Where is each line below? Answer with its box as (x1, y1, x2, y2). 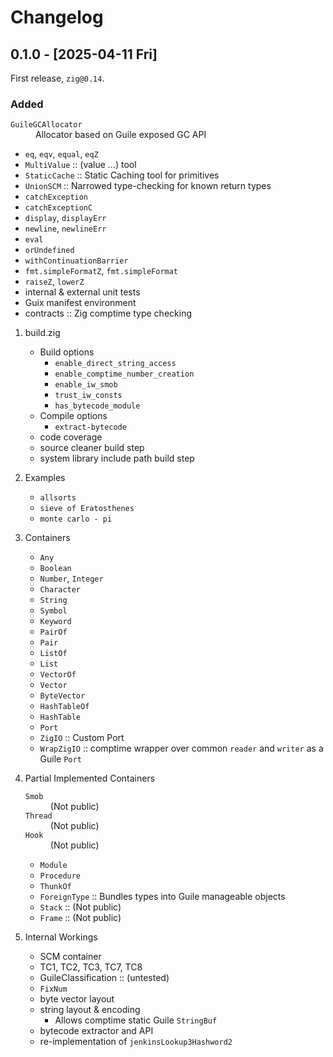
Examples (24, 472, 66, 484)
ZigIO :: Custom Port (39, 732, 125, 744)
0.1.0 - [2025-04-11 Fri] (10, 46, 158, 63)
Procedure (39, 871, 82, 881)
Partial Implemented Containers (24, 772, 156, 785)
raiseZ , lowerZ (24, 276, 85, 288)
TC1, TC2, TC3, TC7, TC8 (39, 961, 143, 973)
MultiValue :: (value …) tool (24, 159, 137, 171)
